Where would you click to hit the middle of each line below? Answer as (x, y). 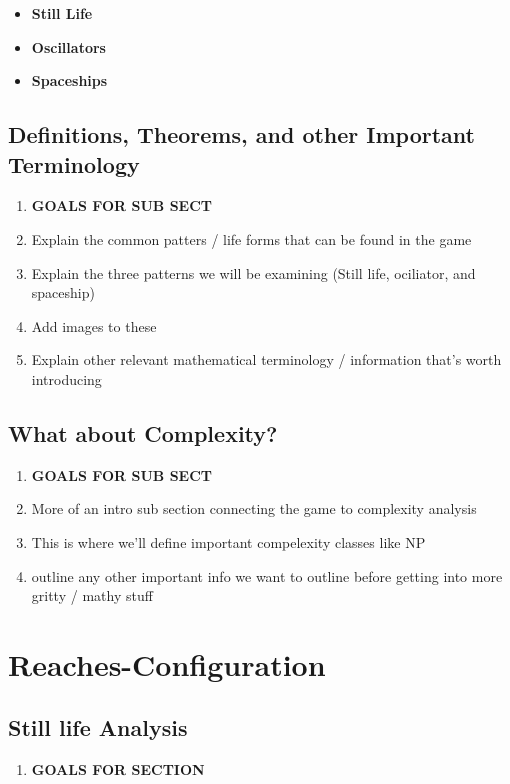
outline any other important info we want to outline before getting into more (267, 575)
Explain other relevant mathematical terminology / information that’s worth (266, 359)
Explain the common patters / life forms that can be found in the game (251, 238)
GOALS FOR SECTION (118, 769)
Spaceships (69, 80)
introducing (66, 378)
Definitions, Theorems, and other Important (241, 134)
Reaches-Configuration (167, 663)
